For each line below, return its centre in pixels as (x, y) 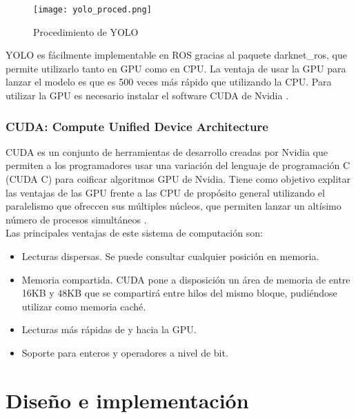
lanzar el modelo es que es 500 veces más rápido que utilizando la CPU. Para (169, 82)
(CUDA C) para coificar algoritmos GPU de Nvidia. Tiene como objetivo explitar (178, 179)
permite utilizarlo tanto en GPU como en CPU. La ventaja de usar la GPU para (176, 68)
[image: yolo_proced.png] (92, 10)
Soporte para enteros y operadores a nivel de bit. (125, 352)
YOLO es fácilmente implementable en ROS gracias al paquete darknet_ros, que (176, 55)
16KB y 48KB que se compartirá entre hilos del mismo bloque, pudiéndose (179, 293)
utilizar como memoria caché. (84, 306)
